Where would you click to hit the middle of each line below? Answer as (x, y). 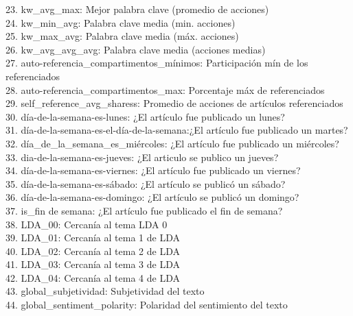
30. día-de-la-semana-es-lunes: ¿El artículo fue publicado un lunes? (145, 116)
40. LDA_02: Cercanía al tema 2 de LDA (93, 251)
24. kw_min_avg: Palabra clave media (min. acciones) (121, 22)
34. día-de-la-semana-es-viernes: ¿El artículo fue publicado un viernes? (153, 170)
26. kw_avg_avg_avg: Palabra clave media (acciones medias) (136, 49)
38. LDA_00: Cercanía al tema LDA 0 (87, 224)
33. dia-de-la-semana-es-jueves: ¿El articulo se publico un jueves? (142, 157)
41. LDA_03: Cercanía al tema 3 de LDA (93, 264)
